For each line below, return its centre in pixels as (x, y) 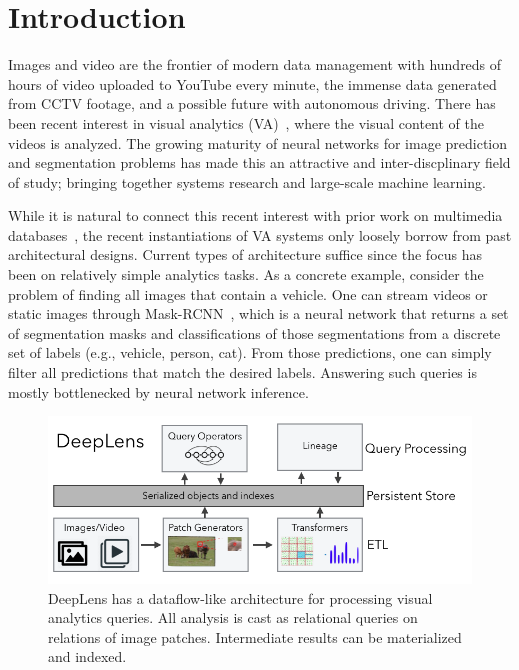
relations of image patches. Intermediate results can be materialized (255, 636)
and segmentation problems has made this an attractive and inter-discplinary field (259, 162)
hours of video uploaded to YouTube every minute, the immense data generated (252, 83)
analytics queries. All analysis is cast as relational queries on (233, 617)
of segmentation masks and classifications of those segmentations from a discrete (254, 332)
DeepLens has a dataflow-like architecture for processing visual (240, 597)
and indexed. (87, 656)
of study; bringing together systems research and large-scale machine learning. (247, 181)
